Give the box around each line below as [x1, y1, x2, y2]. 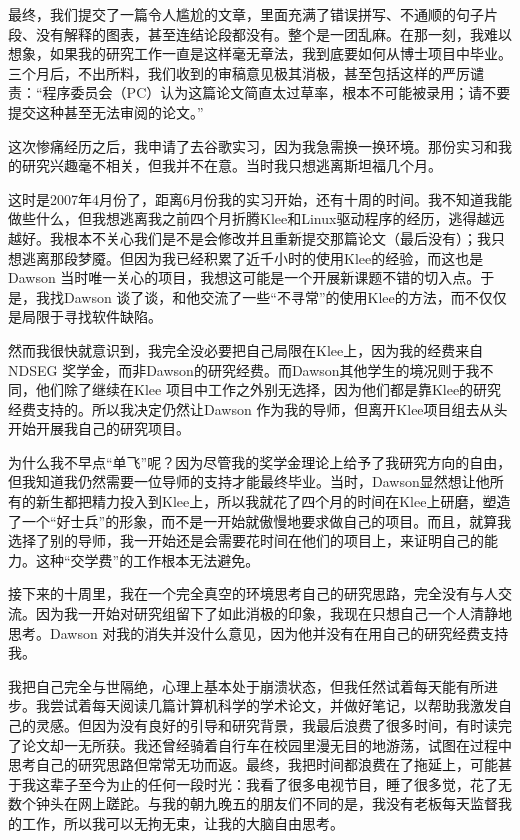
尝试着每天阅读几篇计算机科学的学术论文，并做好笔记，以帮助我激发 [49, 695, 498, 716]
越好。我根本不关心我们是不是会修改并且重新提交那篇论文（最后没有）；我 [8, 227, 491, 248]
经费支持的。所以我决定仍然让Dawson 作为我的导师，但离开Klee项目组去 [8, 398, 480, 419]
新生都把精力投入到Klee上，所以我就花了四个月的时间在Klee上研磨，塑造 [35, 491, 511, 512]
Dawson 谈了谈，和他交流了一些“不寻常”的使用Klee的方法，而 [63, 286, 465, 307]
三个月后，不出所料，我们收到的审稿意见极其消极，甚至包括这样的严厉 [8, 62, 470, 83]
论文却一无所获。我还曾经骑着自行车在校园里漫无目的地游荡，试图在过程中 [21, 734, 512, 755]
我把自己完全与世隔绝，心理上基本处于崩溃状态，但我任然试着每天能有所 [8, 675, 484, 696]
